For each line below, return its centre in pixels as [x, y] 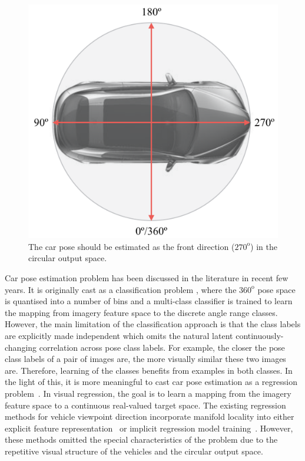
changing [21, 347]
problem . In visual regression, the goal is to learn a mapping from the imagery [148, 393]
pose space [276, 289]
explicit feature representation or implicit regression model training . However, [149, 428]
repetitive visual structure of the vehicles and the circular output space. [134, 451]
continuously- [260, 335]
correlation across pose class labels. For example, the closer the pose [162, 347]
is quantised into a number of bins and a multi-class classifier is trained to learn [149, 301]
